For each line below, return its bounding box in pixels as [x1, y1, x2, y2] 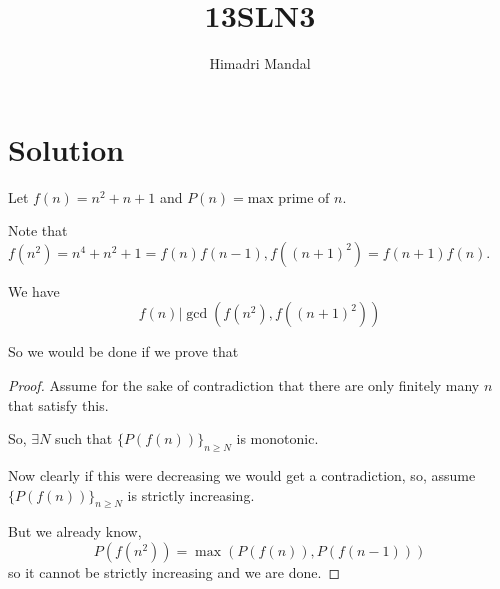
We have [8, 280, 60, 301]
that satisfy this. [8, 394, 109, 415]
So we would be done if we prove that [8, 341, 239, 362]
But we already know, [8, 521, 142, 542]
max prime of [247, 191, 330, 206]
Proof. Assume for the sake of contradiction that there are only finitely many [8, 375, 480, 396]
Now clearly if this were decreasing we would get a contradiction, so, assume [8, 465, 476, 486]
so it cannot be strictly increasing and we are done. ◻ [8, 562, 341, 582]
